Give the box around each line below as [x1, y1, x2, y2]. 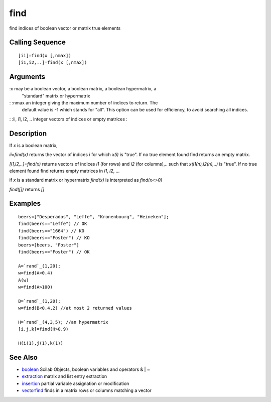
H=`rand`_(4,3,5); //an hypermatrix [18, 319, 108, 325]
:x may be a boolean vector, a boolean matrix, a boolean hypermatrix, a [9, 86, 157, 92]
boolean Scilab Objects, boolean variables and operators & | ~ [22, 366, 150, 372]
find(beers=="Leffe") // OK [18, 221, 87, 227]
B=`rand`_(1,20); [18, 298, 61, 304]
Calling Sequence [9, 38, 66, 47]
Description [9, 129, 47, 138]
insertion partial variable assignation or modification [22, 380, 129, 386]
